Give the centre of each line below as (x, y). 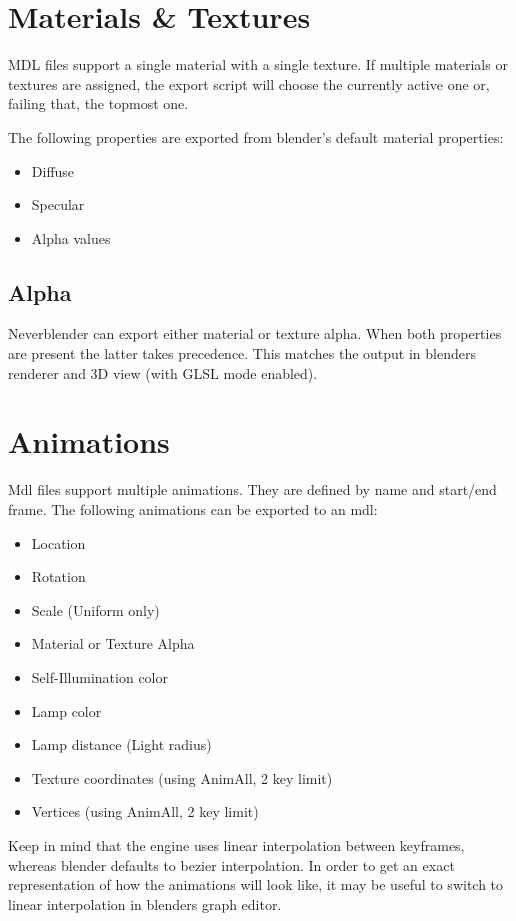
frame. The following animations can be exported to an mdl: (193, 508)
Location (58, 542)
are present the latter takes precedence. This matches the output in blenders (242, 353)
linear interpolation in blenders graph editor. (145, 903)
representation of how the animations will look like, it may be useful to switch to (256, 884)
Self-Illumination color (99, 676)
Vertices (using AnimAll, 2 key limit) (145, 811)
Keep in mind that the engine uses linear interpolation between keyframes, (236, 844)
